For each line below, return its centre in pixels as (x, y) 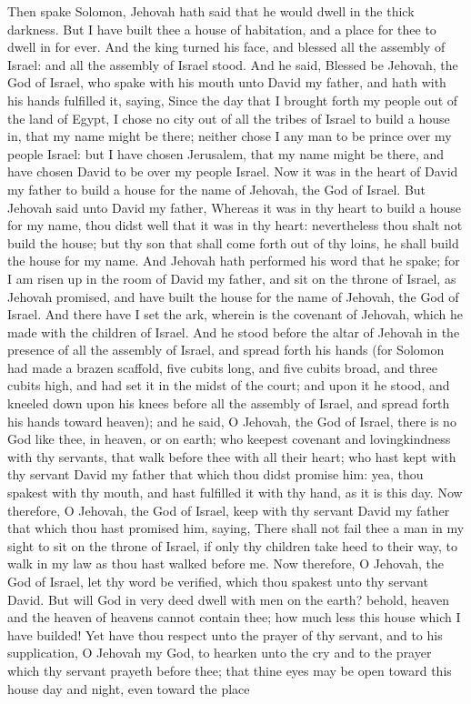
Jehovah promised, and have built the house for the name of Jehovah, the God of (233, 296)
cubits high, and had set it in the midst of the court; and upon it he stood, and (229, 385)
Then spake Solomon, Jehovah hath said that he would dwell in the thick (211, 11)
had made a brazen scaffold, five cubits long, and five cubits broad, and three (222, 367)
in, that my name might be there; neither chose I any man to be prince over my (230, 136)
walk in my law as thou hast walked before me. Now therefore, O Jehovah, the (225, 563)
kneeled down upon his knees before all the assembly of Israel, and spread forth (229, 403)
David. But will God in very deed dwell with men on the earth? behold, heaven (228, 599)
